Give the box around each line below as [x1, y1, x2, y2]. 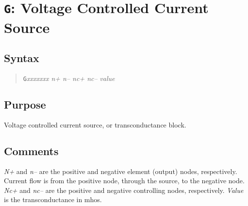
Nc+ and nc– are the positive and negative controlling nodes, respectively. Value [4, 185, 244, 195]
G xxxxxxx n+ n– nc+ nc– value [23, 73, 115, 83]
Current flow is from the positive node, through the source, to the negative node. [4, 175, 245, 186]
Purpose [4, 96, 46, 111]
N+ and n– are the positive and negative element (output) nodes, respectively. [4, 166, 237, 176]
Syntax [4, 50, 39, 65]
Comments [4, 143, 59, 158]
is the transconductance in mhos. [4, 194, 102, 205]
